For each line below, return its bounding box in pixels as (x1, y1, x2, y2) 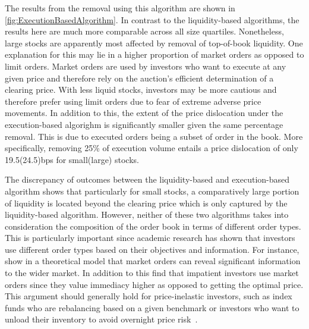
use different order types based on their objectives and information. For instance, (5, 243, 299, 255)
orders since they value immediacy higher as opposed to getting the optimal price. (5, 278, 304, 290)
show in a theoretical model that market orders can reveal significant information (5, 255, 301, 267)
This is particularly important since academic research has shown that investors (5, 231, 295, 244)
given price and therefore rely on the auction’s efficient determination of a (5, 71, 274, 84)
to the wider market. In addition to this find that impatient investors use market (5, 267, 299, 279)
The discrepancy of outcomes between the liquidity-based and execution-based (5, 173, 290, 186)
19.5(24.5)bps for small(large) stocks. (5, 153, 139, 165)
